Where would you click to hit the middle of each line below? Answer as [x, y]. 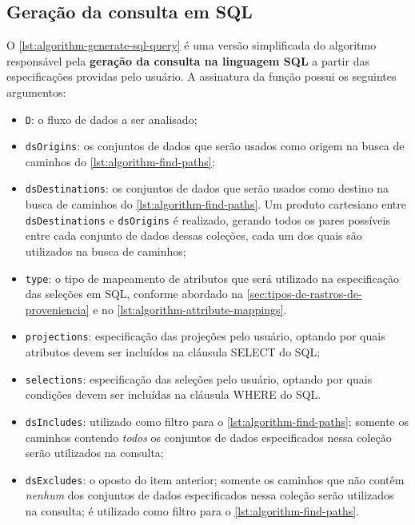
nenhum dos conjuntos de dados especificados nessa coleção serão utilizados [209, 495]
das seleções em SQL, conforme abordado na [134, 294]
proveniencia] [57, 309]
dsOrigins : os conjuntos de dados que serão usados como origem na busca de [215, 146]
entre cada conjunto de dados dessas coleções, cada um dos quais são [194, 235]
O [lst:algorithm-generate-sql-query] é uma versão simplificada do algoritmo [192, 45]
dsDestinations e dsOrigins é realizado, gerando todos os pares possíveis [207, 219]
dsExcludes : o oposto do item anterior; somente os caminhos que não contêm [215, 479]
